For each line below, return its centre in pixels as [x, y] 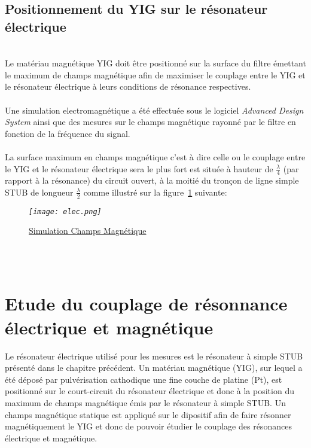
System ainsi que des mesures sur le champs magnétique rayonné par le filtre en [150, 122]
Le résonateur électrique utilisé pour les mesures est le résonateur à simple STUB [154, 356]
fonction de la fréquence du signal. [68, 133]
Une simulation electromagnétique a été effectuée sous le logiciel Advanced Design [154, 110]
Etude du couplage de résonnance [146, 304]
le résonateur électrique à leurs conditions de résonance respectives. [128, 86]
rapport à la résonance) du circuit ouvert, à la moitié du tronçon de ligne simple [152, 180]
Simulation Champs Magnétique [88, 231]
